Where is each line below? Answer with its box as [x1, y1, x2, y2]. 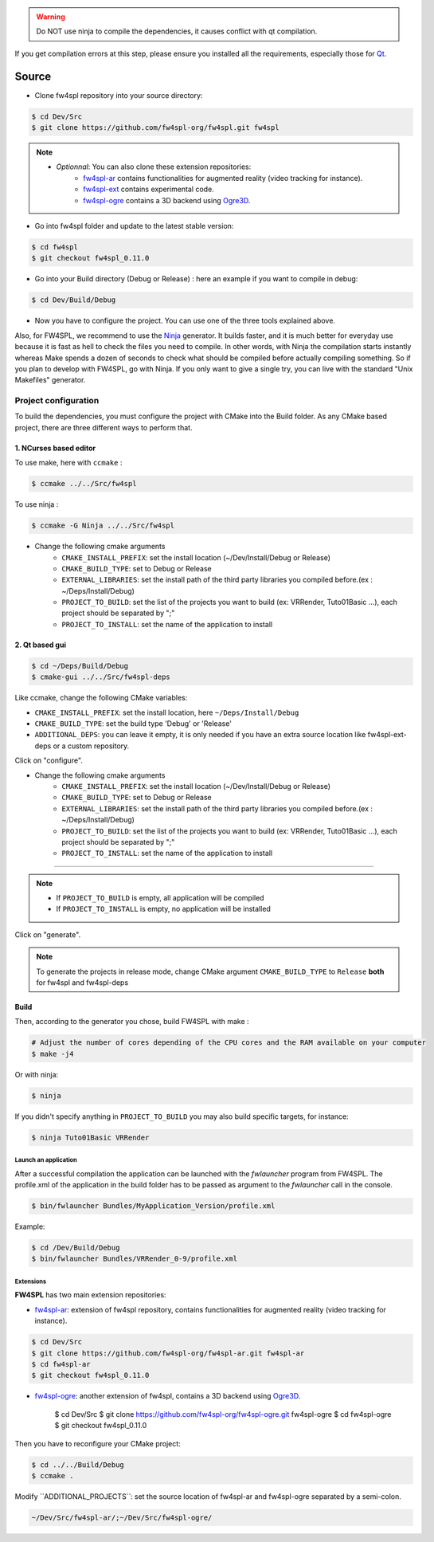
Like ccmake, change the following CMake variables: [14, 693, 188, 703]
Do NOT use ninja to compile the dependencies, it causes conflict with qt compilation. [36, 26, 318, 36]
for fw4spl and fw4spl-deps [36, 978, 129, 987]
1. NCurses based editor [14, 443, 96, 453]
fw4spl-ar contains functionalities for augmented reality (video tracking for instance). [83, 173, 363, 182]
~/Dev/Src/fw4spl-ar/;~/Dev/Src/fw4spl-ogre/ [31, 1513, 213, 1522]
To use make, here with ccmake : [14, 458, 123, 468]
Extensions [14, 1277, 47, 1285]
